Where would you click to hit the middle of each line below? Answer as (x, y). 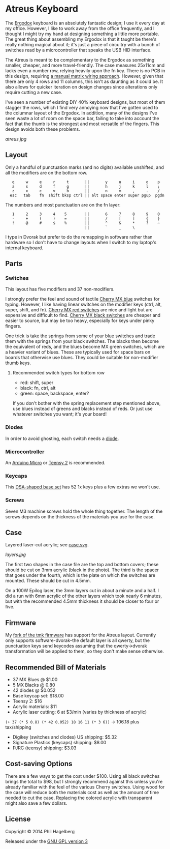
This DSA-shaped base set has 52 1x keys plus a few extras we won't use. (83, 487)
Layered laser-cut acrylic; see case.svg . (47, 545)
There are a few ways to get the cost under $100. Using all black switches (82, 776)
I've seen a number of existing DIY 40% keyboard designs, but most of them (85, 102)
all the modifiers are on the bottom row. (46, 172)
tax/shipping (18, 727)
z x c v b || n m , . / (86, 191)
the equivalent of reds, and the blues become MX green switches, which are (85, 347)
